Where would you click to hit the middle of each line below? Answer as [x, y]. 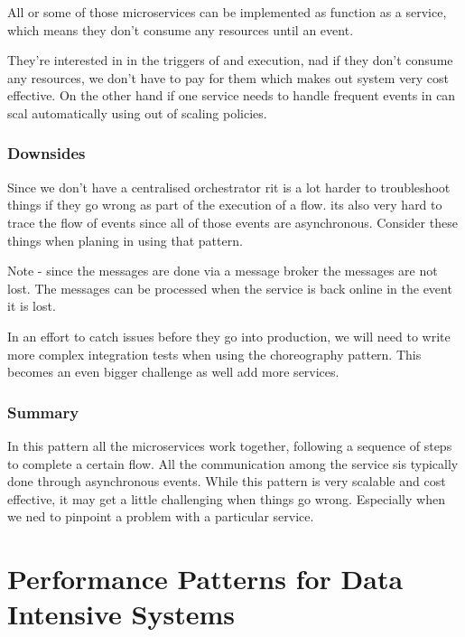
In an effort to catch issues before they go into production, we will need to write [229, 336]
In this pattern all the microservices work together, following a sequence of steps [230, 445]
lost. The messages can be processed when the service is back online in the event [230, 288]
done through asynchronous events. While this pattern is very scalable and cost [227, 481]
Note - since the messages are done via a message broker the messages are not [223, 271]
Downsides [46, 153]
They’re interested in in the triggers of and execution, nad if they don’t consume [230, 60]
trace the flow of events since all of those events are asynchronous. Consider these [232, 222]
